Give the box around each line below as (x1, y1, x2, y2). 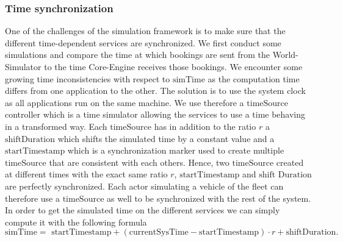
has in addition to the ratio (154, 119, 256, 132)
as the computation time (208, 72, 300, 85)
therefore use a (5, 191, 60, 204)
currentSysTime (129, 228, 189, 237)
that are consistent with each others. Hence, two (49, 155, 229, 168)
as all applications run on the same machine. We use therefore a (5, 96, 244, 109)
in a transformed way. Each (5, 119, 107, 132)
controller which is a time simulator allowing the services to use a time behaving (5, 108, 306, 121)
